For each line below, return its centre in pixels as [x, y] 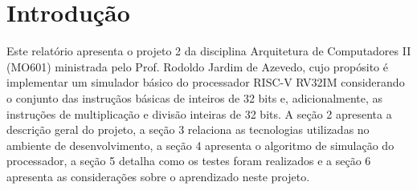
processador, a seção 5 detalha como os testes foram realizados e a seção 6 [189, 161]
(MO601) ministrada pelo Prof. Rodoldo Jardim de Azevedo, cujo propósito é [197, 66]
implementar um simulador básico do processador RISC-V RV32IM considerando [206, 82]
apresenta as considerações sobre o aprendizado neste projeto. [158, 176]
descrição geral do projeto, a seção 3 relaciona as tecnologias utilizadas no [188, 129]
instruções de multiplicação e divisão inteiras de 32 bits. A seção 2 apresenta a [199, 113]
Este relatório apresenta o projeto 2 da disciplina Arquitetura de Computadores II [209, 51]
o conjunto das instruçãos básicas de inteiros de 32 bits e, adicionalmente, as [195, 97]
